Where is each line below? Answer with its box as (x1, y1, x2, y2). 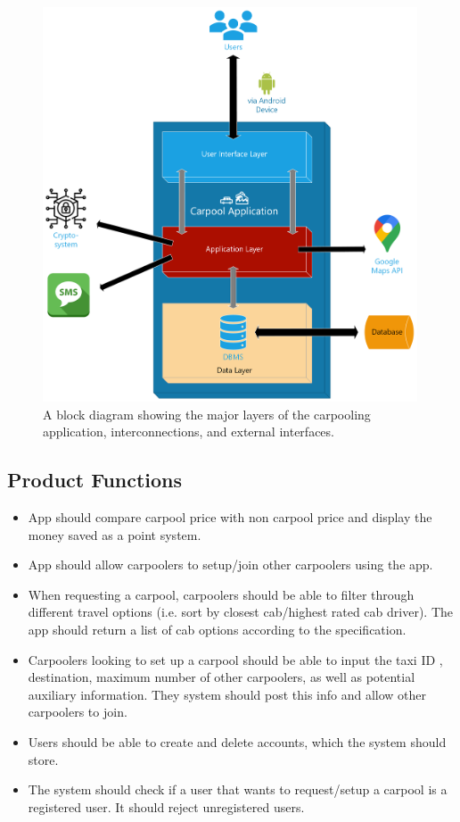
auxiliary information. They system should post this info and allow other (28, 685, 427, 703)
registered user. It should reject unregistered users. (28, 797, 305, 816)
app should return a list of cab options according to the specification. (28, 619, 407, 638)
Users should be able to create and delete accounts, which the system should (28, 732, 447, 751)
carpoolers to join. (28, 702, 127, 721)
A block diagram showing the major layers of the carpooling (43, 404, 371, 423)
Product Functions (7, 466, 183, 494)
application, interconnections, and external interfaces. (43, 422, 334, 441)
